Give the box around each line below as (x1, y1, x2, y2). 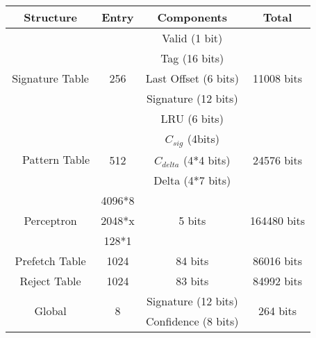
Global (34, 303, 67, 319)
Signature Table (12, 70, 89, 86)
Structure (24, 9, 77, 25)
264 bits (258, 303, 297, 319)
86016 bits (252, 252, 303, 269)
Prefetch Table (15, 252, 86, 269)
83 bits (176, 272, 209, 289)
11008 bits (252, 70, 303, 86)
